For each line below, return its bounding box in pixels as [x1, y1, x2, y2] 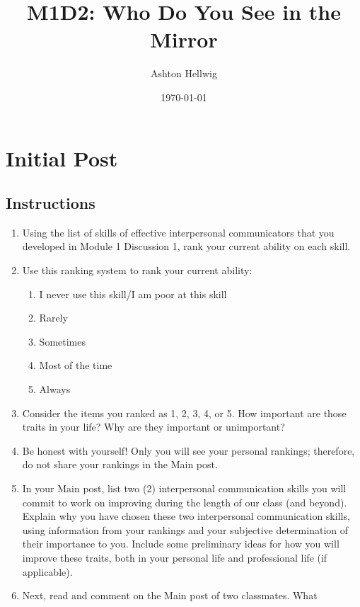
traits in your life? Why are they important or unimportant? [22, 419, 285, 434]
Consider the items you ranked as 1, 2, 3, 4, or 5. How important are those [22, 405, 347, 420]
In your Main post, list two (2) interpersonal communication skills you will [22, 481, 347, 496]
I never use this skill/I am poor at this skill [39, 286, 227, 301]
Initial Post [6, 143, 118, 172]
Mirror [150, 25, 218, 54]
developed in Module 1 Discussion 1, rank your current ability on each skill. [22, 239, 351, 254]
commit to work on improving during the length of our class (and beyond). [22, 494, 347, 509]
